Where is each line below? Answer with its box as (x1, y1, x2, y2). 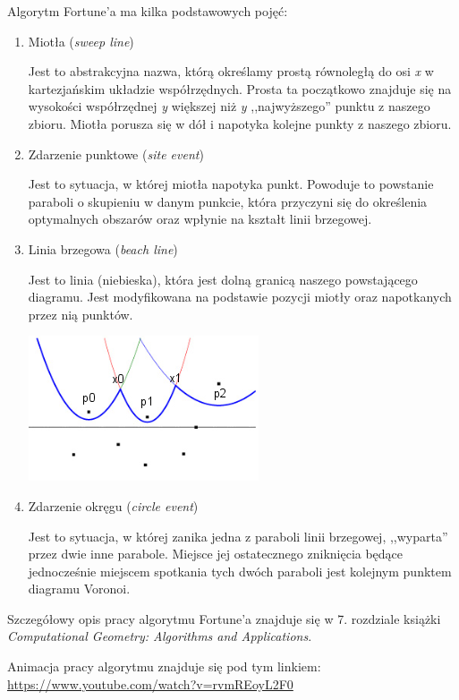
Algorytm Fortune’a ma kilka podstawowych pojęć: (7, 2, 288, 20)
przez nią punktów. (28, 304, 133, 323)
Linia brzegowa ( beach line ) (28, 239, 178, 258)
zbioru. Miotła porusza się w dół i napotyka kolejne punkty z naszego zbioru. (28, 114, 452, 132)
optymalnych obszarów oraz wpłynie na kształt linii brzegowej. (28, 209, 372, 228)
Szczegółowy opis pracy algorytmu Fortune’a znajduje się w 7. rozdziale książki (7, 609, 441, 627)
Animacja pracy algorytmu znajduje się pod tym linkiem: (7, 657, 321, 676)
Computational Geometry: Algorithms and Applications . (7, 627, 312, 645)
